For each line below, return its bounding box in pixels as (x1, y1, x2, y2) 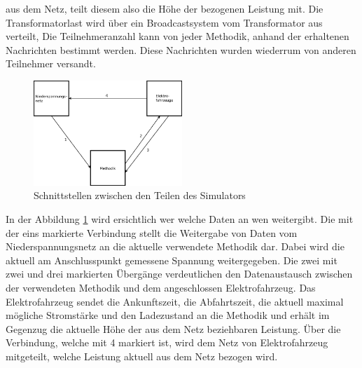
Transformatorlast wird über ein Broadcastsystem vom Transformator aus (6, 15, 323, 29)
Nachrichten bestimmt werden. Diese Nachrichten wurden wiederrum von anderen (6, 42, 356, 57)
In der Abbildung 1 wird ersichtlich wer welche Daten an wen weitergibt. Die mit (6, 212, 354, 226)
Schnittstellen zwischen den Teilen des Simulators (34, 188, 246, 203)
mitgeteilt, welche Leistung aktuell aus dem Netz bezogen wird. (6, 349, 278, 363)
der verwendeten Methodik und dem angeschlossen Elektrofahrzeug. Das (6, 280, 316, 295)
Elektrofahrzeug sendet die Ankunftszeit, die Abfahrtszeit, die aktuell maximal (6, 294, 344, 308)
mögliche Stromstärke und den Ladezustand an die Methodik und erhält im (6, 308, 330, 322)
